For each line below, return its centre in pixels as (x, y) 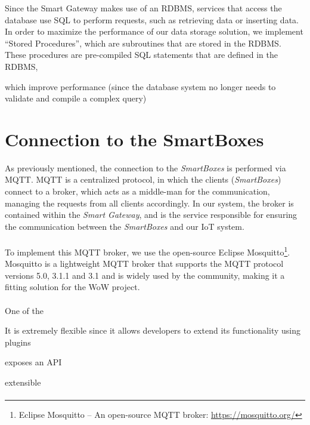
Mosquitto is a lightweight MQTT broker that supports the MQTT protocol (144, 264)
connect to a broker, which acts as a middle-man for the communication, (137, 191)
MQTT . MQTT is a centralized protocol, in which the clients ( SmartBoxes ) (143, 179)
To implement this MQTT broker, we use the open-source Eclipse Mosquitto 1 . (148, 251)
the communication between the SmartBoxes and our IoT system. (125, 226)
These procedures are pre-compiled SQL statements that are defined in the (142, 55)
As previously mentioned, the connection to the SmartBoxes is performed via (145, 167)
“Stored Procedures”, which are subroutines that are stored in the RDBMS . (143, 43)
